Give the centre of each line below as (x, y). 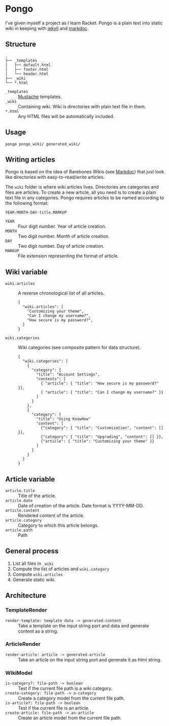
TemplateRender (26, 610)
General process (32, 551)
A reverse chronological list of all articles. (61, 293)
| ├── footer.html (27, 69)
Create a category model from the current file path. (72, 698)
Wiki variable (26, 272)
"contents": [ (51, 379)
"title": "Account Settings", (68, 375)
